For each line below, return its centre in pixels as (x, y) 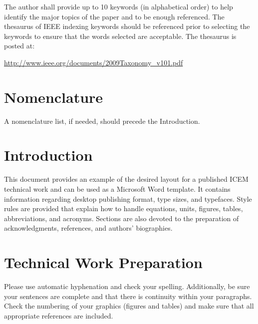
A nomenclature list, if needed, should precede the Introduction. (102, 121)
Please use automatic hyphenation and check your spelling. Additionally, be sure (127, 286)
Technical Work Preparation (103, 262)
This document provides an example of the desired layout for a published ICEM (126, 179)
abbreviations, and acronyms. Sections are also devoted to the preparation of (122, 218)
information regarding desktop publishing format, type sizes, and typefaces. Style (128, 198)
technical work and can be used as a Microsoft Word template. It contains (117, 189)
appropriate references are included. (59, 315)
